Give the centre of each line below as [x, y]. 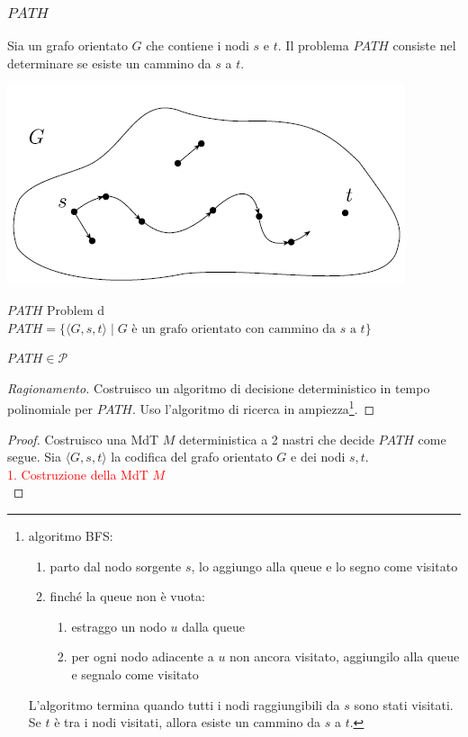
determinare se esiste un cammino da [109, 63]
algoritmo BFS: [71, 535]
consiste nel [424, 45]
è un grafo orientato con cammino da [234, 329]
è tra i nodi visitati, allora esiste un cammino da [188, 722]
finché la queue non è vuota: [127, 596]
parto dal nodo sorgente [116, 566]
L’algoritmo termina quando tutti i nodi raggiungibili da [184, 704]
